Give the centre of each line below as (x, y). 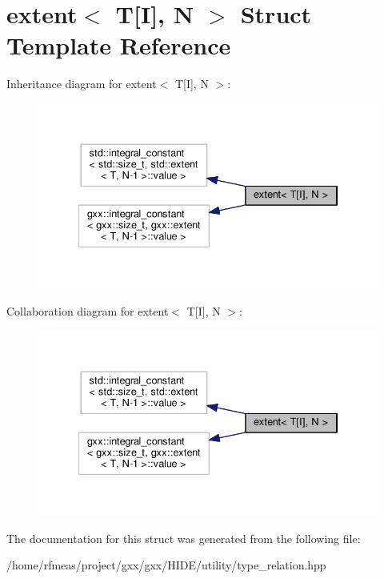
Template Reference (119, 45)
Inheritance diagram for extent (82, 84)
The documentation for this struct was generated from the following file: (184, 538)
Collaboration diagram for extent (88, 310)
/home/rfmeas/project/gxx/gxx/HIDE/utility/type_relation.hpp (166, 565)
